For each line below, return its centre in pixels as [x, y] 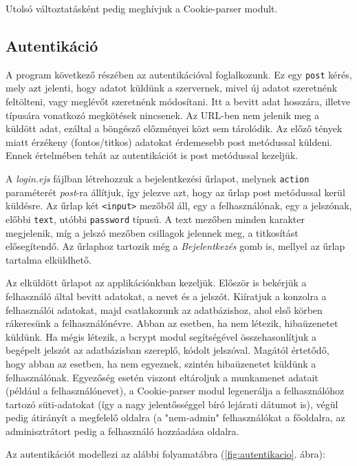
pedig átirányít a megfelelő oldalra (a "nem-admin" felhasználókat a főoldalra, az [175, 417]
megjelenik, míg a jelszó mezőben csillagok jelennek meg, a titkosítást [152, 232]
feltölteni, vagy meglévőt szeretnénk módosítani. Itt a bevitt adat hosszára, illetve [178, 102]
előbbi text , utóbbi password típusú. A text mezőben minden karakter [155, 219]
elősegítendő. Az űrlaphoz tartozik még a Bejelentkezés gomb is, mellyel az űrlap [175, 246]
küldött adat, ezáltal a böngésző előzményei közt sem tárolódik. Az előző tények [174, 128]
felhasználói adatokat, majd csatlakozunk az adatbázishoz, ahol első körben [164, 309]
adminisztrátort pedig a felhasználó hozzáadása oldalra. [122, 431]
